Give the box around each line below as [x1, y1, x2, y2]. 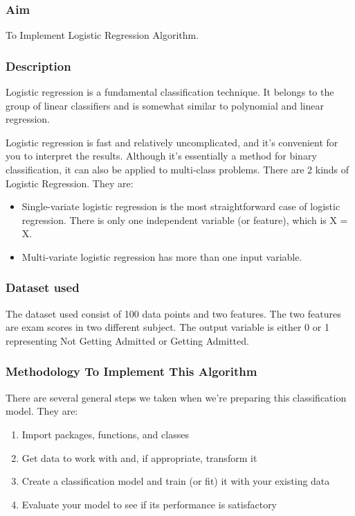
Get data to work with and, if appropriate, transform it [21, 450, 257, 465]
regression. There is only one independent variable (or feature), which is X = [21, 212, 348, 227]
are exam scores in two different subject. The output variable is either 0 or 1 [6, 320, 329, 334]
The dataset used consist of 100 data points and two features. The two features [6, 306, 341, 320]
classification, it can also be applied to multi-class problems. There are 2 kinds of [6, 162, 349, 176]
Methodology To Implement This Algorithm [6, 363, 257, 380]
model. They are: [6, 404, 78, 418]
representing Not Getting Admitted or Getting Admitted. [6, 333, 249, 347]
